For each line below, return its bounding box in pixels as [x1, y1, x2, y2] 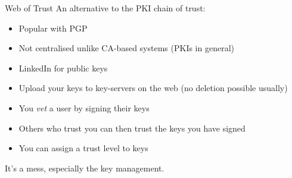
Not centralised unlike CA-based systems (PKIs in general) [18, 42, 234, 54]
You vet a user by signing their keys [18, 101, 150, 114]
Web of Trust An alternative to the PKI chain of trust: [5, 2, 206, 14]
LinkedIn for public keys [18, 61, 108, 74]
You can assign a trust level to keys [18, 142, 148, 154]
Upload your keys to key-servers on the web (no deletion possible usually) [18, 82, 288, 94]
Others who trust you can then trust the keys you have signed [18, 121, 246, 134]
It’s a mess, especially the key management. [5, 161, 164, 174]
